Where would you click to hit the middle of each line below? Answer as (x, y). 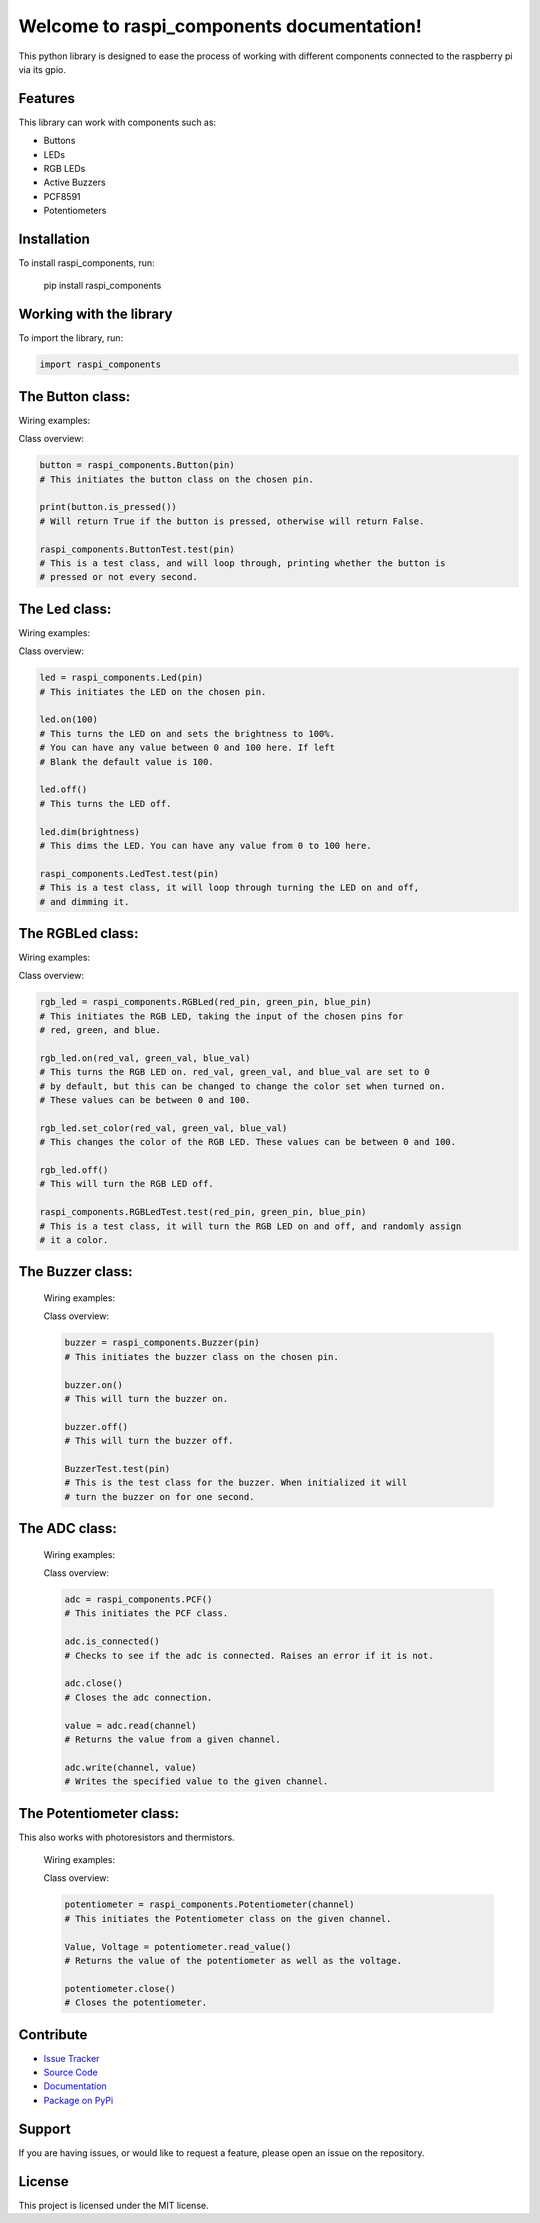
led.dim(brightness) (89, 831)
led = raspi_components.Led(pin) (121, 678)
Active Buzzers (74, 182)
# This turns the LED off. (105, 803)
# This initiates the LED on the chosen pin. (153, 691)
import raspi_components (100, 364)
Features (46, 98)
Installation (54, 239)
